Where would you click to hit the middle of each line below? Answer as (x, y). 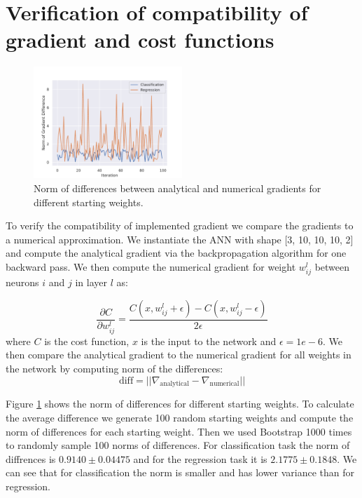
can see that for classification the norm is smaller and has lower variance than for (180, 472)
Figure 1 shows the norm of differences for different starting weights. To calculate (180, 404)
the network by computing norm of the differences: (114, 368)
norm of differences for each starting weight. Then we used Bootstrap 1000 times (179, 431)
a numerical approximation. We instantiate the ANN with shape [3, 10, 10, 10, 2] (180, 239)
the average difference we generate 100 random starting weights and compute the (180, 417)
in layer (91, 282)
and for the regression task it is (200, 458)
